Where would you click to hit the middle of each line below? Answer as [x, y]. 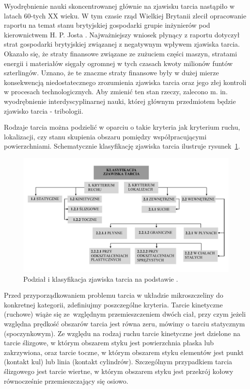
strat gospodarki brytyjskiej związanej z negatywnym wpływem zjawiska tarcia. [122, 44]
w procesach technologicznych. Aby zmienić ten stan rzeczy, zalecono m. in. [116, 92]
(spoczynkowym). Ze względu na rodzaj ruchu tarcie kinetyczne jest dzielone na [122, 333]
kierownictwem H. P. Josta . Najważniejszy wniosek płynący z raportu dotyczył [122, 34]
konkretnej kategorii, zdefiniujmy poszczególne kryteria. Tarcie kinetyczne [113, 304]
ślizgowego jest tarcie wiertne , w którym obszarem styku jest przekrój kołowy [119, 371]
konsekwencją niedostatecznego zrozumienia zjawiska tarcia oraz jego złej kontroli [125, 82]
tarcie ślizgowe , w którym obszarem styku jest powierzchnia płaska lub [109, 343]
